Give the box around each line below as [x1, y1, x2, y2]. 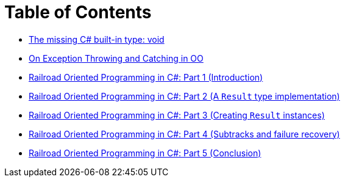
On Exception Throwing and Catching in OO [29, 53, 204, 64]
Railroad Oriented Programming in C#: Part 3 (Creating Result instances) [29, 109, 325, 120]
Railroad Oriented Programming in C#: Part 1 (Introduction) [29, 71, 263, 82]
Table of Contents [4, 2, 152, 23]
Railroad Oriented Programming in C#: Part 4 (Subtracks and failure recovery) [29, 128, 340, 139]
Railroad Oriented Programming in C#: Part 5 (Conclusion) [29, 147, 261, 158]
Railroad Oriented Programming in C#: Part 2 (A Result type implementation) [29, 90, 340, 101]
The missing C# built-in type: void [29, 34, 165, 45]
